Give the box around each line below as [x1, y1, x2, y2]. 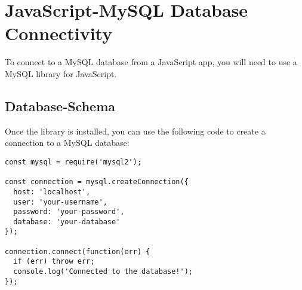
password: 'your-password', [13, 207, 125, 216]
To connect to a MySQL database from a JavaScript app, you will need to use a [5, 56, 297, 68]
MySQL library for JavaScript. [5, 67, 117, 80]
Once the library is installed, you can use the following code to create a [5, 124, 266, 137]
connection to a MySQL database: [5, 136, 130, 149]
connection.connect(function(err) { [5, 247, 150, 256]
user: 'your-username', [13, 197, 107, 206]
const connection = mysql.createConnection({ [5, 178, 189, 187]
